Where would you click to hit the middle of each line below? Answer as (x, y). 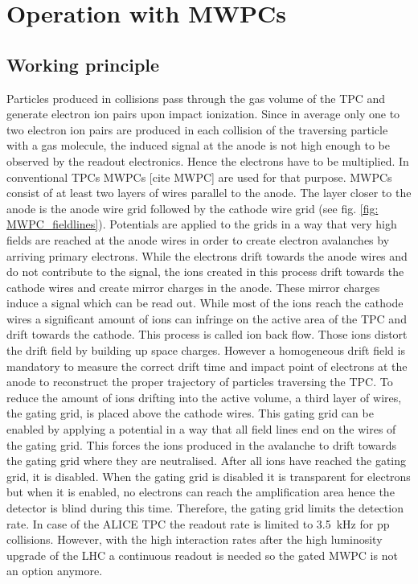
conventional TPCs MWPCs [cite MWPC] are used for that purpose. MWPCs (199, 177)
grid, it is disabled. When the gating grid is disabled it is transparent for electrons (209, 476)
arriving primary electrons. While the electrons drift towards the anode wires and (207, 255)
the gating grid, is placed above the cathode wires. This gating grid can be (190, 413)
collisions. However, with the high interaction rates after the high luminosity (195, 539)
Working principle (83, 64)
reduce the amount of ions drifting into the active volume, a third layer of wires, (204, 397)
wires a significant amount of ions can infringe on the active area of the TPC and (207, 318)
